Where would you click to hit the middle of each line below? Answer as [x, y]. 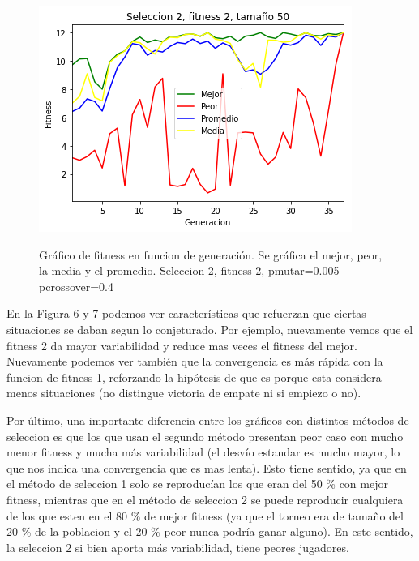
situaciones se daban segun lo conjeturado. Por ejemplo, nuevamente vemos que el [210, 329]
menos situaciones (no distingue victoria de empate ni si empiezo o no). [184, 393]
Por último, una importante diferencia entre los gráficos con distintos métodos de [208, 420]
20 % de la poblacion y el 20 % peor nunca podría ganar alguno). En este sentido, [210, 531]
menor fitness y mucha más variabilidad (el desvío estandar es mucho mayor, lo [203, 452]
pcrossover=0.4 [77, 286]
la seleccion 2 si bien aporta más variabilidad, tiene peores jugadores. [178, 547]
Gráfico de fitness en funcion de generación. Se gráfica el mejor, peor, [211, 254]
